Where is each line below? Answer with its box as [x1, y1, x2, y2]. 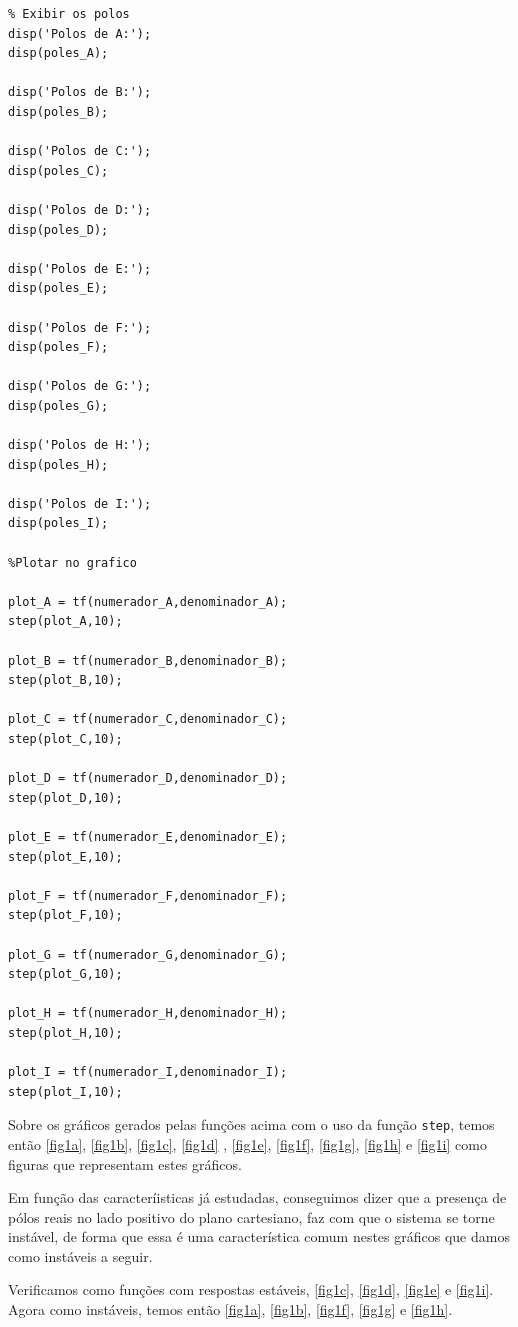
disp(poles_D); [8, 222, 109, 237]
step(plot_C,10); [8, 731, 123, 746]
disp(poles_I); [8, 516, 109, 531]
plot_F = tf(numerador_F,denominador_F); [8, 888, 288, 903]
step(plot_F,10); [8, 908, 123, 923]
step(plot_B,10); [8, 673, 123, 688]
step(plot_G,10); [8, 967, 123, 982]
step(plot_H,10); [8, 1025, 123, 1040]
